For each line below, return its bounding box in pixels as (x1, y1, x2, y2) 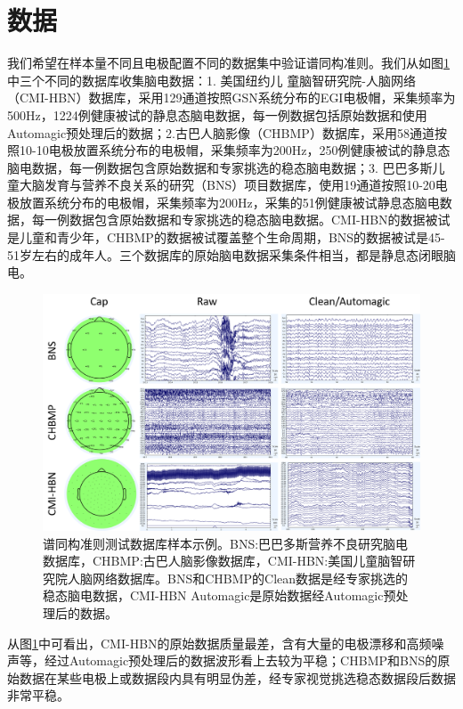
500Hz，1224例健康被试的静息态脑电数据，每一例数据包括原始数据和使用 (7, 105, 427, 124)
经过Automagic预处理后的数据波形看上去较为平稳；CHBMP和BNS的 (44, 651, 438, 670)
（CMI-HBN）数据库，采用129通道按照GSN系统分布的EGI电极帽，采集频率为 (7, 88, 456, 107)
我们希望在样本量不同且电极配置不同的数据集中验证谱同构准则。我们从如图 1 (7, 53, 450, 72)
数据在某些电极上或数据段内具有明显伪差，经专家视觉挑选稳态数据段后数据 (19, 668, 456, 687)
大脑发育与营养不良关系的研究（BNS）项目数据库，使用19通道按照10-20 (19, 175, 435, 194)
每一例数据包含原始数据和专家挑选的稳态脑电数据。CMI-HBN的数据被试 (31, 210, 451, 229)
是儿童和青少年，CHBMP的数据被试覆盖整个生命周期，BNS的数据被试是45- (7, 228, 445, 247)
